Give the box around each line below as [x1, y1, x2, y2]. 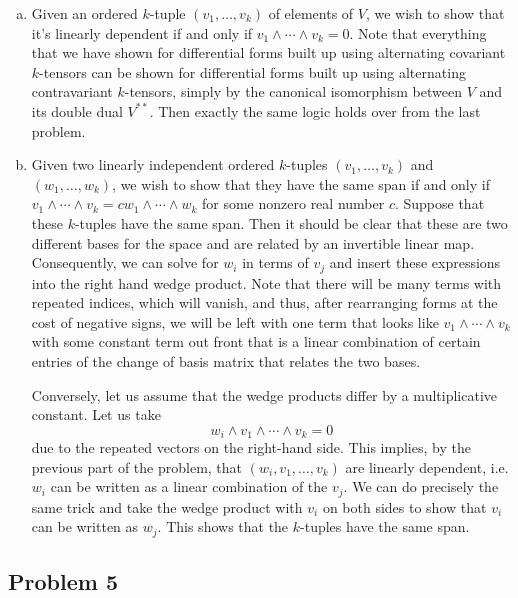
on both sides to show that [322, 496, 487, 517]
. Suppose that [394, 193, 485, 214]
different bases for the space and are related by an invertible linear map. [31, 232, 475, 253]
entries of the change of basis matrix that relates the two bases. [31, 350, 421, 371]
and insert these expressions [329, 252, 501, 273]
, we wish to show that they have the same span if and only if [112, 173, 490, 194]
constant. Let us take [31, 404, 161, 425]
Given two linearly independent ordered [31, 154, 275, 175]
